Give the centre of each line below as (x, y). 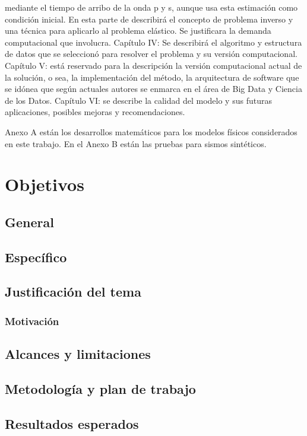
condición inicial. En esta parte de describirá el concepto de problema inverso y (149, 19)
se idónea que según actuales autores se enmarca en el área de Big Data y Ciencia (153, 89)
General (29, 222)
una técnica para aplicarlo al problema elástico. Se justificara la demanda (138, 31)
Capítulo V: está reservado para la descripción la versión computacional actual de (153, 65)
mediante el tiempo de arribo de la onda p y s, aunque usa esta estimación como (151, 7)
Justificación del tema (73, 292)
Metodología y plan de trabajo (100, 388)
